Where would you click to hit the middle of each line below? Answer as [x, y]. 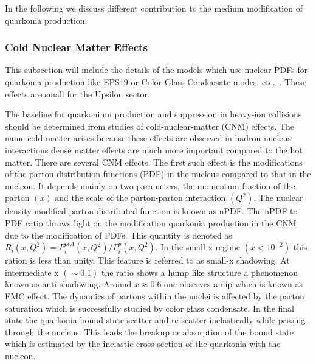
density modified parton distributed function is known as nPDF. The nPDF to [151, 211]
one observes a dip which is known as [233, 284]
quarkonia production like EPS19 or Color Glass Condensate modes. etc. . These [156, 82]
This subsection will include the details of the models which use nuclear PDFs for [156, 70]
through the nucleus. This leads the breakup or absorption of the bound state [149, 331]
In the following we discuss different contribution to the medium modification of [154, 8]
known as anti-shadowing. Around [68, 284]
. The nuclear [278, 198]
